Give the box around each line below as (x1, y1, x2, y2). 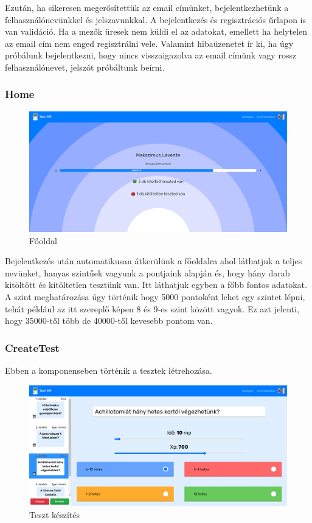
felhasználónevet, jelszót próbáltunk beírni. (5, 60, 165, 73)
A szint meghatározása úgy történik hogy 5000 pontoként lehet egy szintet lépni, (5, 290, 305, 303)
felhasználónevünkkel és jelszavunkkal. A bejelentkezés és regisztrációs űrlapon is (5, 13, 306, 26)
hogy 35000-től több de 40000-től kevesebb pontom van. (5, 314, 213, 327)
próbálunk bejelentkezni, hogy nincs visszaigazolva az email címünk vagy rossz (5, 49, 297, 61)
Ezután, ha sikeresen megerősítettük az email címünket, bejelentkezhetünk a (5, 1, 289, 13)
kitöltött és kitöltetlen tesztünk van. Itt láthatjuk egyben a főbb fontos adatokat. (5, 278, 307, 291)
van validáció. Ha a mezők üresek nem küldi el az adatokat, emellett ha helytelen (5, 25, 308, 38)
